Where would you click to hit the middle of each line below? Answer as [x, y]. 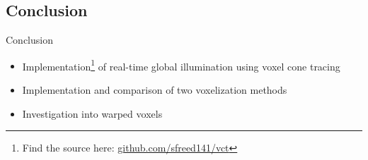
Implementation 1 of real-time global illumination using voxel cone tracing [181, 65]
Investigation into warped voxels [92, 113]
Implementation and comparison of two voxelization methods [155, 90]
